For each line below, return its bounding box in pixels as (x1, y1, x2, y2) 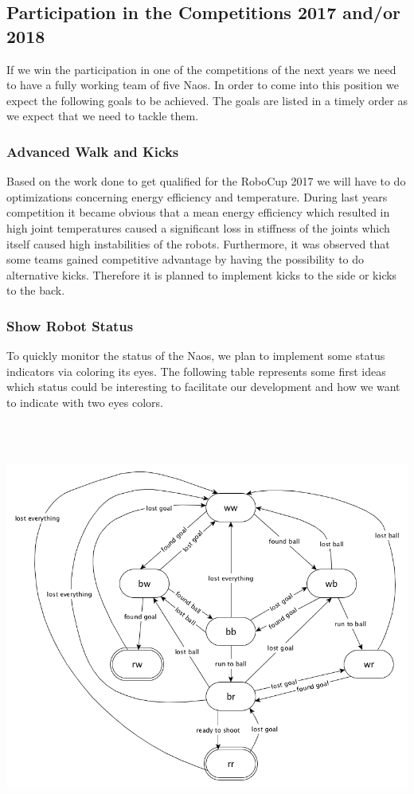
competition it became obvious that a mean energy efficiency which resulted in (6, 204, 390, 221)
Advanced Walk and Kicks (6, 141, 179, 161)
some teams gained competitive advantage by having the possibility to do (6, 251, 365, 268)
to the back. (6, 282, 65, 299)
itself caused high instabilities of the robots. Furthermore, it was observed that (6, 235, 390, 252)
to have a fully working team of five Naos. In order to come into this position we (6, 76, 400, 93)
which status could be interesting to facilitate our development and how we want (6, 378, 400, 395)
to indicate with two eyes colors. (6, 393, 163, 410)
